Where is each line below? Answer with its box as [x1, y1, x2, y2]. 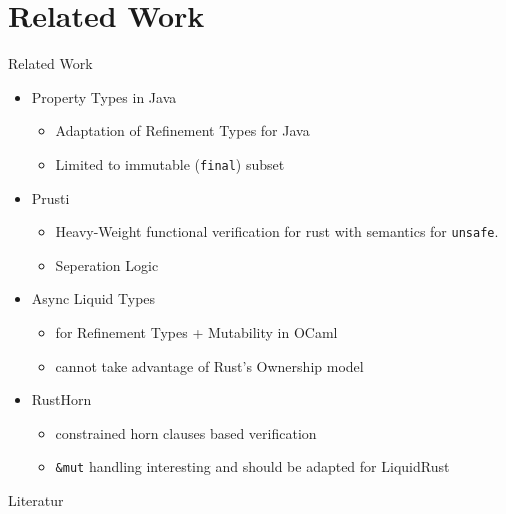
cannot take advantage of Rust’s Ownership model [55, 355, 364, 376]
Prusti [31, 187, 70, 208]
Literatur [8, 490, 64, 511]
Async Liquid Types [31, 288, 156, 309]
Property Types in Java [31, 86, 177, 107]
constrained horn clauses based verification [55, 422, 317, 443]
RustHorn [31, 389, 92, 410]
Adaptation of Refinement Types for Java [55, 120, 310, 141]
